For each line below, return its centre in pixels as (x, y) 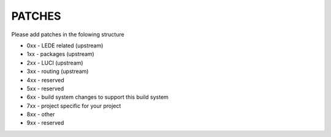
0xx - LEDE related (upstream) (65, 45)
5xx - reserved (45, 88)
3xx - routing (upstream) (58, 71)
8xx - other (41, 114)
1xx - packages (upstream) (60, 54)
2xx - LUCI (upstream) (55, 63)
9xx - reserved (45, 123)
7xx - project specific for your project (74, 106)
